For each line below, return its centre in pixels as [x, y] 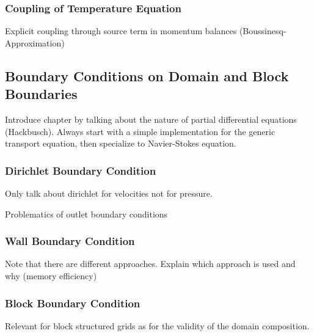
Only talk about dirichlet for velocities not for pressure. [109, 193]
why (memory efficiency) [51, 276]
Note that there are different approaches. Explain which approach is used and [150, 264]
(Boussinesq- [263, 31]
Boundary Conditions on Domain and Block [147, 75]
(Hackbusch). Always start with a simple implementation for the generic [140, 131]
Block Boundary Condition [73, 303]
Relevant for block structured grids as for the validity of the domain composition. [157, 325]
